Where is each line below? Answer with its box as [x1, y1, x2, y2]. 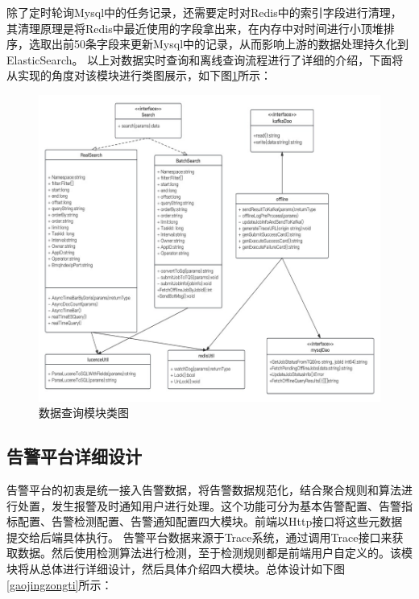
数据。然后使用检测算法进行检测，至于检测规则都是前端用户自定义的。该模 [17, 544, 413, 561]
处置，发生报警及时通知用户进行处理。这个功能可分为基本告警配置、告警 [17, 497, 401, 514]
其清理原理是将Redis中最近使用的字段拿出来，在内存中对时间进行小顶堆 [6, 19, 384, 36]
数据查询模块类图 [39, 404, 129, 421]
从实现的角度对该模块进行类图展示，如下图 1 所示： [6, 67, 272, 84]
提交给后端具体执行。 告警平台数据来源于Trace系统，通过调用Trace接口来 [6, 528, 392, 545]
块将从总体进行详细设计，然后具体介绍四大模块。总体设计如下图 [6, 560, 345, 577]
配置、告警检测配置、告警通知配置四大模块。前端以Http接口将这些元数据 [17, 513, 403, 530]
